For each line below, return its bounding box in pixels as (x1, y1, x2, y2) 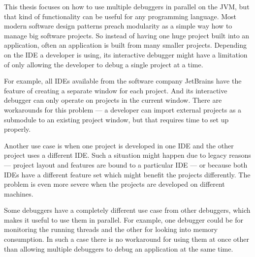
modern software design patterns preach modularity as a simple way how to (4, 21, 232, 31)
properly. (4, 124, 31, 134)
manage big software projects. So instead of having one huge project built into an (4, 30, 250, 40)
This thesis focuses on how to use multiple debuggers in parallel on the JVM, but (4, 1, 250, 11)
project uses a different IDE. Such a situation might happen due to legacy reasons (4, 150, 251, 160)
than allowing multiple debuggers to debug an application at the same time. (4, 243, 233, 254)
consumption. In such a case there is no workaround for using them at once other (4, 234, 249, 244)
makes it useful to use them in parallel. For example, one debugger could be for (4, 214, 243, 225)
